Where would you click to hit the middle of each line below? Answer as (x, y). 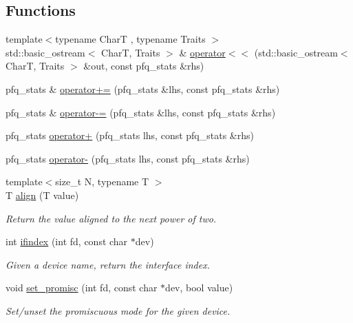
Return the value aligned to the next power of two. (111, 218)
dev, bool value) (199, 288)
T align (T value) (42, 195)
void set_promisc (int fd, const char (82, 288)
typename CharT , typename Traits (130, 39)
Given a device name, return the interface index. (108, 264)
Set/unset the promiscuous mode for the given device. (118, 310)
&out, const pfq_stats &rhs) (144, 66)
